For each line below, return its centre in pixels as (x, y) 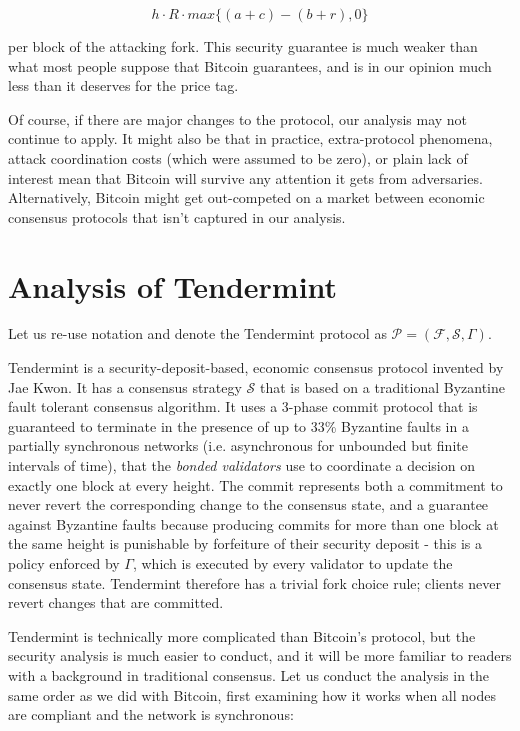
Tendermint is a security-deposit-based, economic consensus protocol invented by (256, 367)
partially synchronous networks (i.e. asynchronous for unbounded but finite (238, 445)
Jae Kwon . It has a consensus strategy (125, 386)
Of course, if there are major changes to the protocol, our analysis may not (238, 118)
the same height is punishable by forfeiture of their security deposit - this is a (245, 543)
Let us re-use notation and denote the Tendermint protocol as (197, 333)
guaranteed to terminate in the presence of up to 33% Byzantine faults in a (238, 425)
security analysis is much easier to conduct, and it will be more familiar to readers (260, 655)
